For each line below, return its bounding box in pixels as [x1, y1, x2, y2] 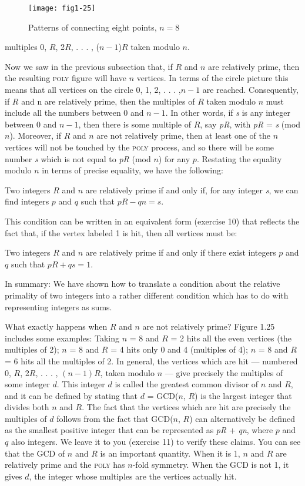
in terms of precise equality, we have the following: [42, 164, 223, 176]
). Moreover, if [9, 129, 61, 142]
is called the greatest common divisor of [115, 378, 259, 390]
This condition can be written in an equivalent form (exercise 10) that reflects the [5, 214, 300, 227]
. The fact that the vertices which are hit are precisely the [82, 401, 291, 413]
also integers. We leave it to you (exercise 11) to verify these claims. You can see [11, 435, 301, 448]
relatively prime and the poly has [5, 458, 125, 471]
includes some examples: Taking [5, 331, 120, 344]
